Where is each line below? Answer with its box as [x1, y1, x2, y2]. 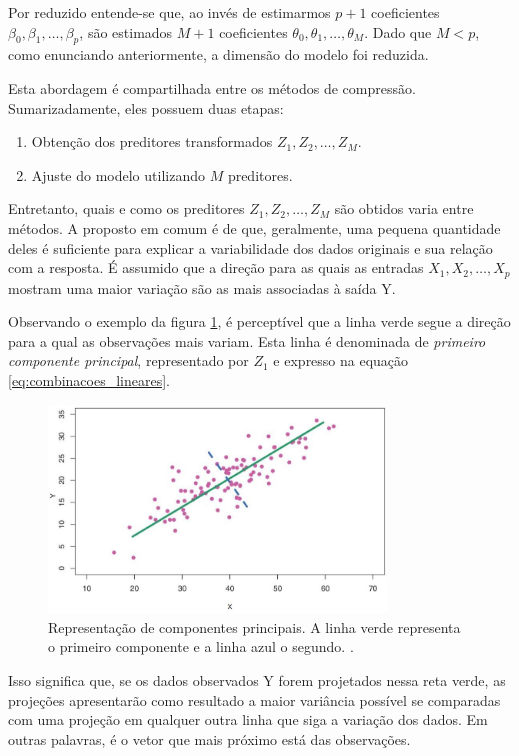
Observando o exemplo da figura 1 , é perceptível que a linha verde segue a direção [8, 311, 511, 332]
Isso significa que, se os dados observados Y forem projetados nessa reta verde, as [8, 670, 506, 690]
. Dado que [364, 21, 432, 42]
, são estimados [79, 21, 173, 42]
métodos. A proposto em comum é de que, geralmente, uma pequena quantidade [8, 217, 501, 238]
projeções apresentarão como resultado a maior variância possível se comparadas [8, 689, 501, 710]
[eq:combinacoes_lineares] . [8, 369, 170, 390]
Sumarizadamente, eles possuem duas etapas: [8, 97, 284, 118]
